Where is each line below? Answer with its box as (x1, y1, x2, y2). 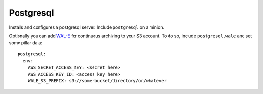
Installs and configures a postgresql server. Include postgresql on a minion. (9, 24, 165, 30)
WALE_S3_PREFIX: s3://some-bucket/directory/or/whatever (27, 78, 167, 84)
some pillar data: (9, 40, 42, 46)
